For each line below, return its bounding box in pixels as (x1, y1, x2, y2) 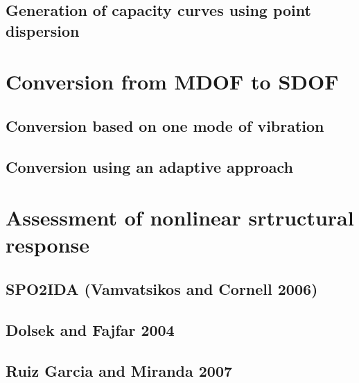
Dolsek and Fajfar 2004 (6, 318, 175, 340)
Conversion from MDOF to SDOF (6, 67, 339, 96)
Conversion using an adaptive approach (6, 155, 293, 177)
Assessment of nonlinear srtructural (6, 203, 354, 232)
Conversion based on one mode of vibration (6, 114, 324, 136)
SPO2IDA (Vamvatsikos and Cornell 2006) (6, 278, 318, 300)
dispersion (6, 19, 80, 41)
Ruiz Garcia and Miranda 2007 (6, 359, 233, 381)
